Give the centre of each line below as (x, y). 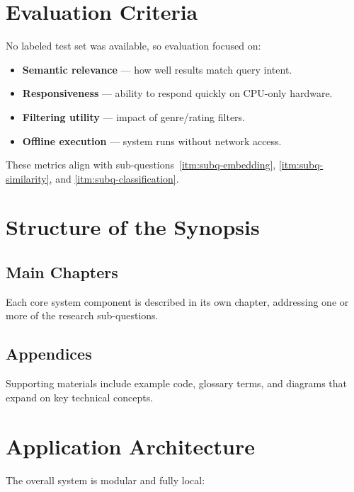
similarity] (28, 178)
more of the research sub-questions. (82, 315)
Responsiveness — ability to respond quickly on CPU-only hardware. (177, 93)
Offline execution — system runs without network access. (152, 141)
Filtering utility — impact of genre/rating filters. (134, 116)
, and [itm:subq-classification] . (114, 178)
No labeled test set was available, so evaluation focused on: (133, 46)
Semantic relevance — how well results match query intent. (157, 69)
